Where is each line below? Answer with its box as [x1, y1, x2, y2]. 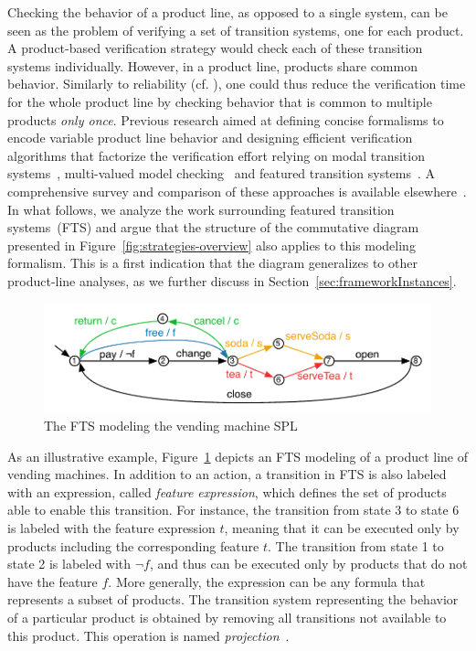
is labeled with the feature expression [7, 518, 216, 537]
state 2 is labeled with [7, 554, 132, 573]
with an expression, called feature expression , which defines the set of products [7, 482, 447, 501]
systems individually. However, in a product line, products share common [7, 56, 418, 75]
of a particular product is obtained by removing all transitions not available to [7, 607, 447, 626]
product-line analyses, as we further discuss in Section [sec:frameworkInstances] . [7, 271, 457, 290]
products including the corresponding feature [7, 536, 259, 555]
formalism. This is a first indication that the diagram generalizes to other [7, 253, 418, 272]
